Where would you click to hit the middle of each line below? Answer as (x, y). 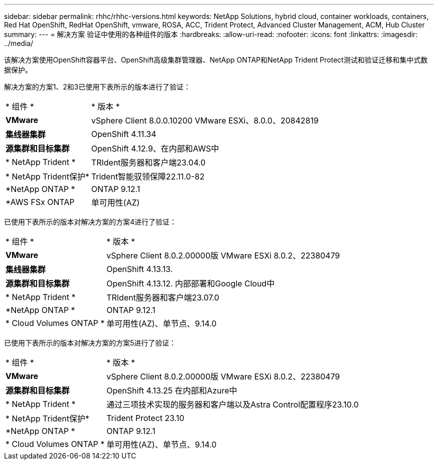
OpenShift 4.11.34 (124, 134)
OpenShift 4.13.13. (139, 269)
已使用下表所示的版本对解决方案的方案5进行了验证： (90, 343)
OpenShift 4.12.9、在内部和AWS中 (155, 148)
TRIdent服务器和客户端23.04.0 (148, 162)
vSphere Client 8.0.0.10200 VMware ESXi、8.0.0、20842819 (205, 120)
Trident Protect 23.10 (145, 418)
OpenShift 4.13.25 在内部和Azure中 (172, 390)
